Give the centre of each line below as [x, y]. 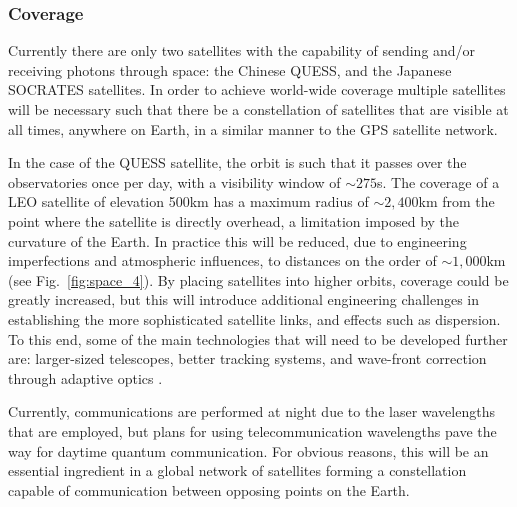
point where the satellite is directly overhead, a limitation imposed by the [234, 220]
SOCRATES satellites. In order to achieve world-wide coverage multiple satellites [257, 89]
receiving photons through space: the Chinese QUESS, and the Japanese [230, 69]
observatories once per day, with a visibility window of [174, 181]
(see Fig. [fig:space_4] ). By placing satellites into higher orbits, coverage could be [258, 279]
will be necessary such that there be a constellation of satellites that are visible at [258, 109]
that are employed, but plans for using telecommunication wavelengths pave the [252, 430]
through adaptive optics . [85, 377]
